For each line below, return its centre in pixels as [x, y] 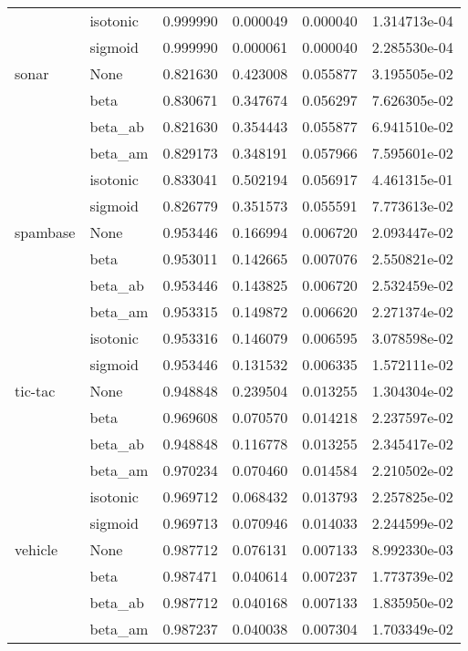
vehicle [36, 549]
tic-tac [35, 391]
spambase [45, 232]
